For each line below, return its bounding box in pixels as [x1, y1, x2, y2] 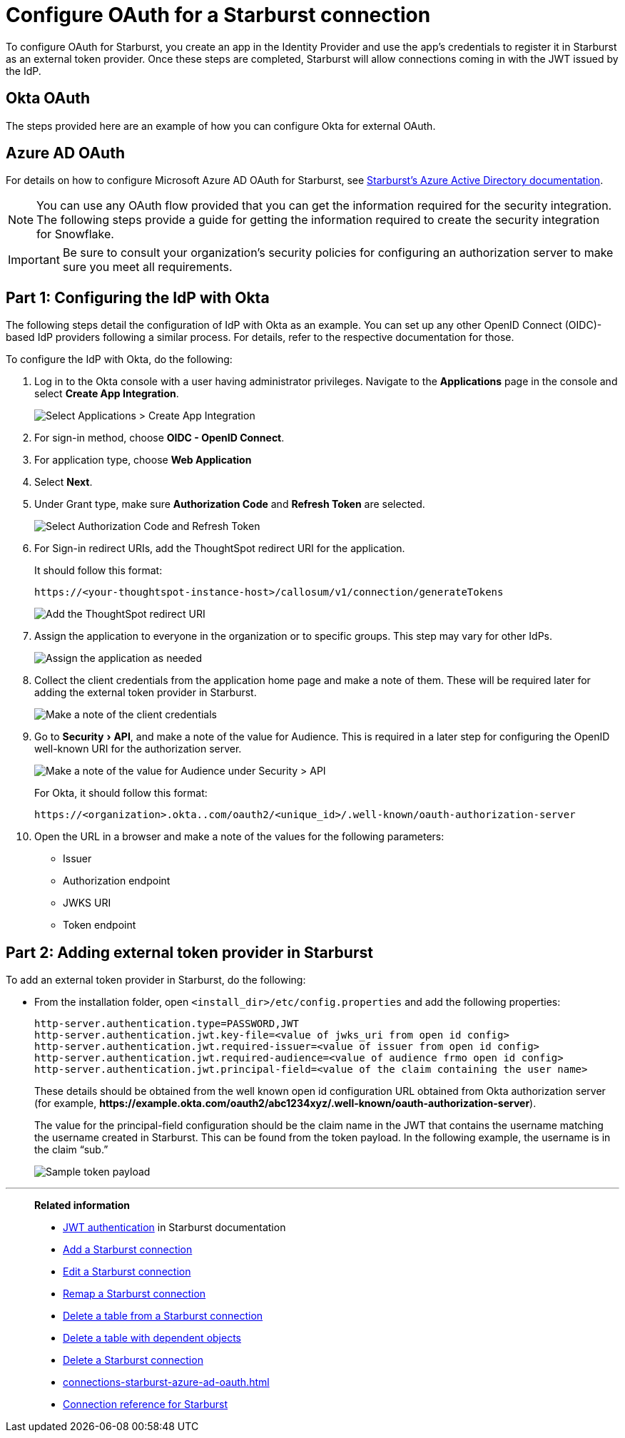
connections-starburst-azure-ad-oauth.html [63, 1376, 270, 1389]
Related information [34, 1199, 131, 1212]
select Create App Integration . [34, 387, 179, 400]
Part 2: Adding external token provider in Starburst [6, 943, 373, 962]
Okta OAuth [6, 89, 91, 108]
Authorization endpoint [63, 874, 171, 887]
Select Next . [34, 476, 93, 489]
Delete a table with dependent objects [63, 1332, 241, 1345]
